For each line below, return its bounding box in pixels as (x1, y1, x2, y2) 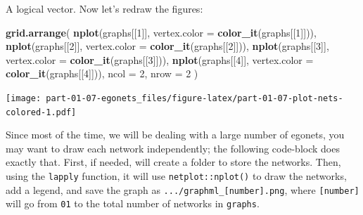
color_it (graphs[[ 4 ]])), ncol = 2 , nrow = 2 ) (6, 66, 198, 81)
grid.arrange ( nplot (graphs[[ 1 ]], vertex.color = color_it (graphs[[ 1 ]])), (6, 25, 317, 39)
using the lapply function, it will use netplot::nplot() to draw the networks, (6, 169, 347, 183)
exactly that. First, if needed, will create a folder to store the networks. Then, (6, 155, 341, 169)
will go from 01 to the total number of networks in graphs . (6, 196, 260, 211)
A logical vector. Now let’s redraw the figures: (6, 1, 203, 15)
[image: (6, 93, 42, 103)
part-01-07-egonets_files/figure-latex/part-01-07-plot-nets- (46, 93, 343, 103)
